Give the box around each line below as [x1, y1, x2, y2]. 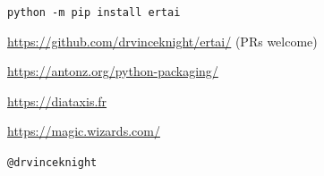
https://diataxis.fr [7, 91, 107, 110]
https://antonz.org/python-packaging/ [7, 62, 218, 80]
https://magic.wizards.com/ [7, 122, 160, 140]
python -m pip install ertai [7, 6, 181, 19]
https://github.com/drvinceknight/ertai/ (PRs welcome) [7, 31, 318, 50]
